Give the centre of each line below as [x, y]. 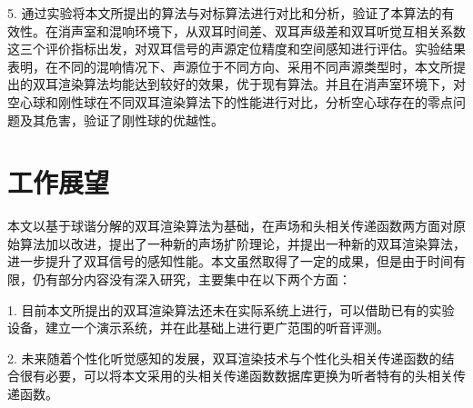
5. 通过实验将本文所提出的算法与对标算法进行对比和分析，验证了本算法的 [225, 13]
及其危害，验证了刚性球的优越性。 [121, 119]
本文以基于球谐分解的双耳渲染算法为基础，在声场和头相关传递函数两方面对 [230, 226]
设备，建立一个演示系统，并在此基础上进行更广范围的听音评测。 [198, 328]
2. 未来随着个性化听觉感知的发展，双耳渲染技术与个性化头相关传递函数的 [225, 358]
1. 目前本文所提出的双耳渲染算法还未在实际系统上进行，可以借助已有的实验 [231, 309]
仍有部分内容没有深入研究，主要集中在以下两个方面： [191, 279]
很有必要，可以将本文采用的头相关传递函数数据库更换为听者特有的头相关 [236, 376]
